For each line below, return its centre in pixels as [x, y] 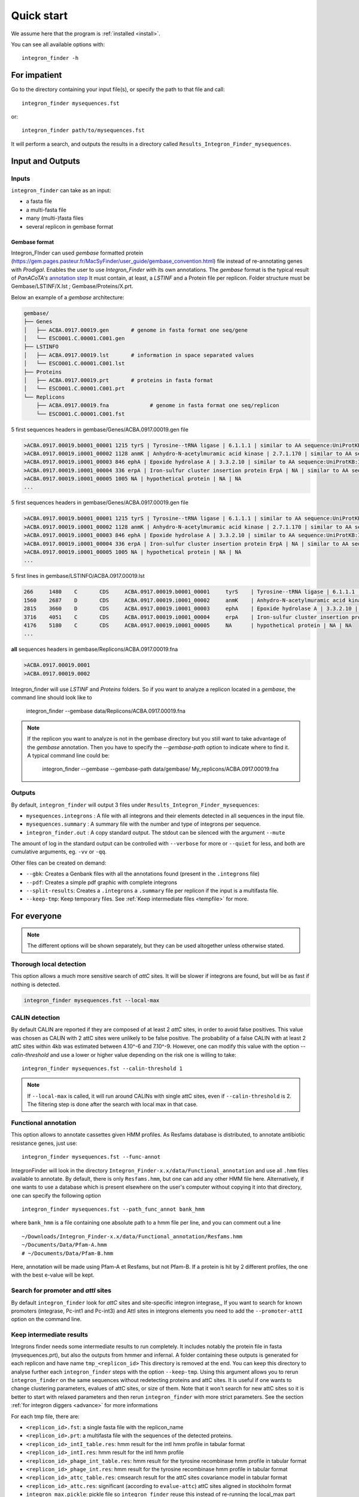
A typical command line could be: [69, 755]
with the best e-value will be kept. [53, 1275]
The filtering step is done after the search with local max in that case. [112, 1104]
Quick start [39, 16]
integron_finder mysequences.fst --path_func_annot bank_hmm [113, 1209]
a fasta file [39, 201]
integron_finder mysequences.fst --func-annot [91, 1157]
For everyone [36, 916]
